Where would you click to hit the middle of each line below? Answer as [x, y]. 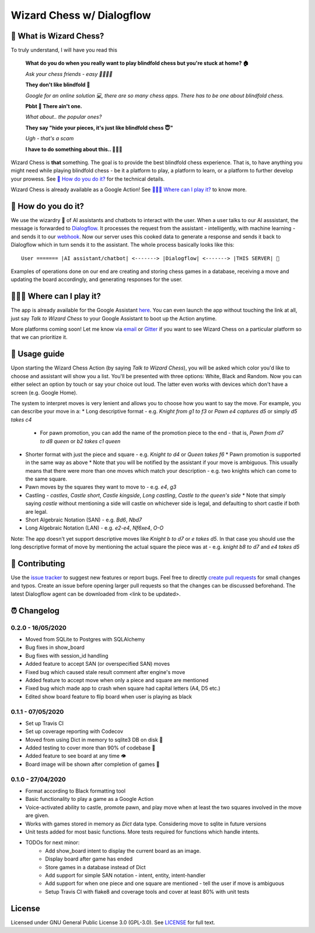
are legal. [36, 512]
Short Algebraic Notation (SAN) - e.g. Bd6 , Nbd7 [84, 520]
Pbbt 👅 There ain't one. [54, 106]
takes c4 [21, 419]
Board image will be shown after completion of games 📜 [92, 764]
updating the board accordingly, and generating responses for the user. [97, 279]
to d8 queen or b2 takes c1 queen [80, 441]
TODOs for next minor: [52, 842]
